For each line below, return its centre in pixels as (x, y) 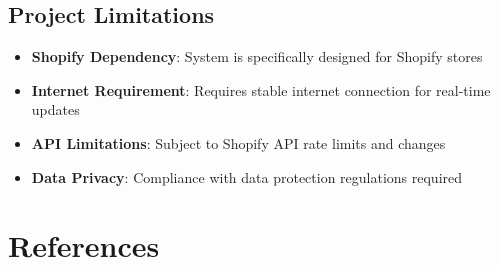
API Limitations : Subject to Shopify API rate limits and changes (238, 142)
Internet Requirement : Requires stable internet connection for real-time (261, 89)
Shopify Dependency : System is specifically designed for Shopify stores (257, 56)
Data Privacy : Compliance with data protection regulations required (247, 176)
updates (55, 109)
